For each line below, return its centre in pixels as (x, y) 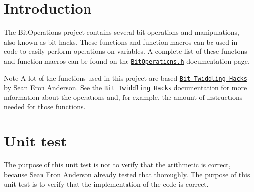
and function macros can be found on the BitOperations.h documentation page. (127, 61)
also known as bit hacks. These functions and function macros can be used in (121, 41)
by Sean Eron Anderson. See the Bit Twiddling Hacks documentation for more (126, 87)
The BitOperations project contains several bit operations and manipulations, (122, 32)
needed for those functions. (45, 107)
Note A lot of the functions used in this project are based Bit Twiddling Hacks (126, 77)
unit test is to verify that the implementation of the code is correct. (106, 184)
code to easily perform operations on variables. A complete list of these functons (126, 51)
